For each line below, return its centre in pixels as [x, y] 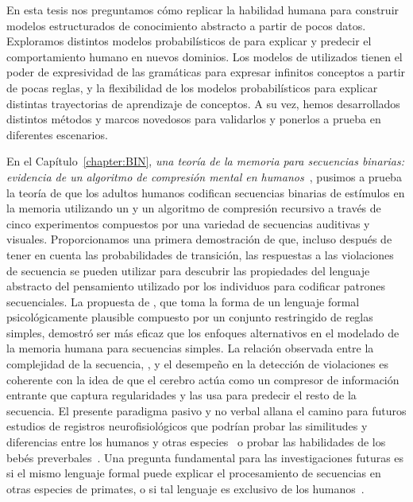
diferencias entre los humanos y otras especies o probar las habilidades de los [196, 442]
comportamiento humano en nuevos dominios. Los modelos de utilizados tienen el [205, 56]
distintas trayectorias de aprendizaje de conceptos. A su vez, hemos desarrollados [203, 103]
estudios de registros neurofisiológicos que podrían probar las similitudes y [187, 426]
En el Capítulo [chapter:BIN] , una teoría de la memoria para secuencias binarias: [206, 161]
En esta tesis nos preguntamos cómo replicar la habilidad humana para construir [203, 10]
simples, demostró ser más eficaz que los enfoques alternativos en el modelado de [203, 332]
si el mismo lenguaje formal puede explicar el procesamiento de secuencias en [194, 473]
